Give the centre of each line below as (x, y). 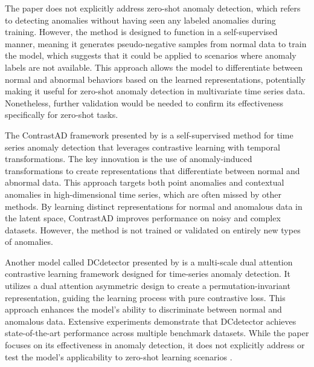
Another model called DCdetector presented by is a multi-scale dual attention (149, 261)
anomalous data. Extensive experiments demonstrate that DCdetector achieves (151, 321)
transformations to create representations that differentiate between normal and (152, 170)
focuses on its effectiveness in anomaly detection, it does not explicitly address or (155, 345)
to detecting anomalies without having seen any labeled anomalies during (140, 20)
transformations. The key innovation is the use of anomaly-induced (129, 159)
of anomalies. (29, 242)
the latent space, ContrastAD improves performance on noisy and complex (143, 218)
